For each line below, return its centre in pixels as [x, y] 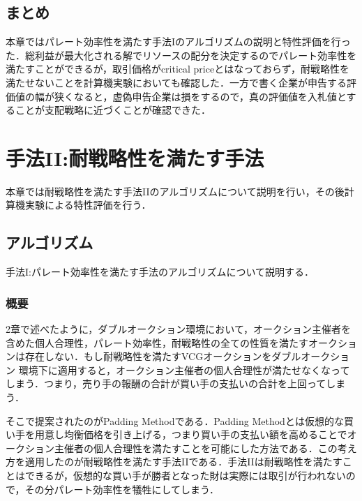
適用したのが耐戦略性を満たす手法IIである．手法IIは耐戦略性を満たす [183, 462]
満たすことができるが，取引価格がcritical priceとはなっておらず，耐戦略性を [178, 69]
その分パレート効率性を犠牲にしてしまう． [122, 489]
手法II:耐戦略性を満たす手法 [135, 157]
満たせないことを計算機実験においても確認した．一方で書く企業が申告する [176, 82]
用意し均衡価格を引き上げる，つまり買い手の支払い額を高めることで [191, 434]
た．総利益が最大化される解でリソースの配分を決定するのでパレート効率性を [181, 55]
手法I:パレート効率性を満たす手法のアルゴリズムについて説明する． [160, 272]
